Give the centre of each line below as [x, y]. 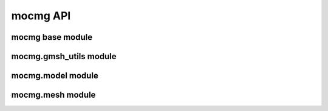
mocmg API [41, 16]
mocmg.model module [55, 76]
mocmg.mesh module [53, 95]
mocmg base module [52, 37]
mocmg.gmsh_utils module [64, 56]
